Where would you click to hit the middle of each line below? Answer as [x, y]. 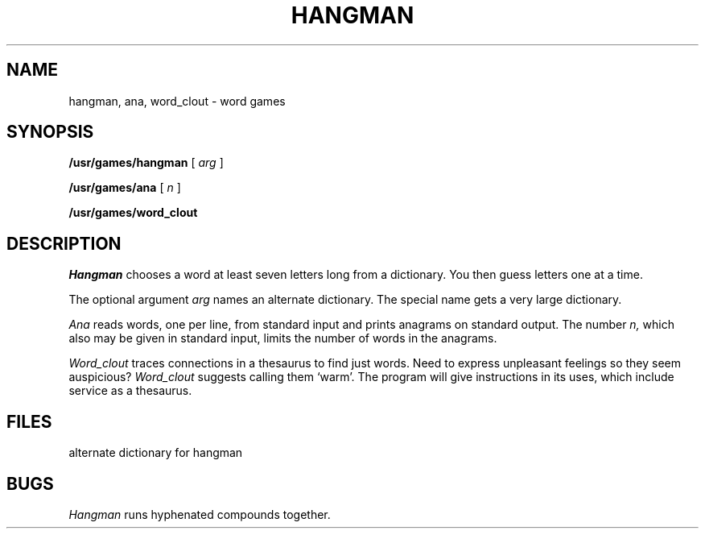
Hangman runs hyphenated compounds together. [200, 514]
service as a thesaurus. [130, 391]
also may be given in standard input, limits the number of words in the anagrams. [283, 338]
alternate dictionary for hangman [156, 453]
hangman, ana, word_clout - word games [177, 101]
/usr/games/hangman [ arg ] [146, 163]
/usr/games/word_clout [133, 213]
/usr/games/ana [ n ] [125, 188]
